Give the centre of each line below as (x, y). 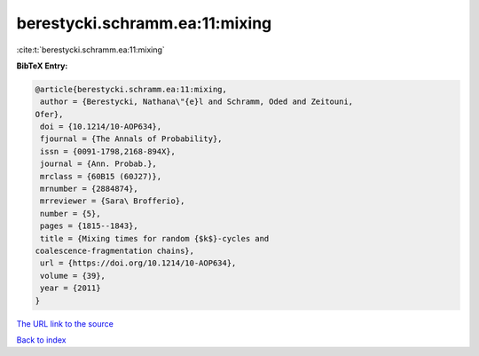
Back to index (41, 340)
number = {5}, (71, 214)
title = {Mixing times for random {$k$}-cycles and (155, 238)
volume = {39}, (73, 276)
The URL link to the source (65, 323)
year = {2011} (71, 288)
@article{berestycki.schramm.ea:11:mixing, (131, 89)
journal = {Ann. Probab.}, (98, 164)
